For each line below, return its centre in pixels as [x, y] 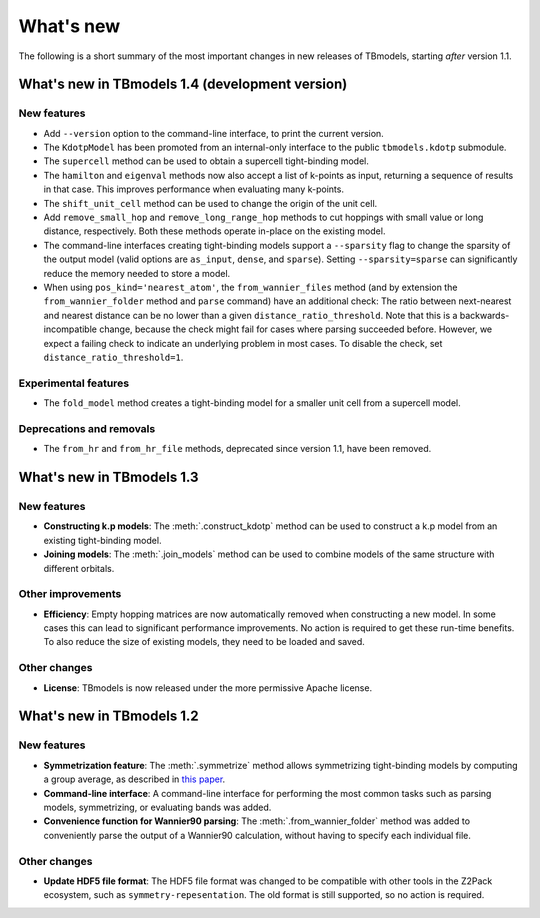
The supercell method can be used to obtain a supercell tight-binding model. [206, 161]
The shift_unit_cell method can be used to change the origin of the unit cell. [210, 203]
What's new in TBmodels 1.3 [108, 477]
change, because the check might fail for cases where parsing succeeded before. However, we [295, 329]
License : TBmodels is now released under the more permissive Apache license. [208, 687]
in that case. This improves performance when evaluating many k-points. [194, 189]
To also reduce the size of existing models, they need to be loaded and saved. [204, 642]
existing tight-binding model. [102, 540]
